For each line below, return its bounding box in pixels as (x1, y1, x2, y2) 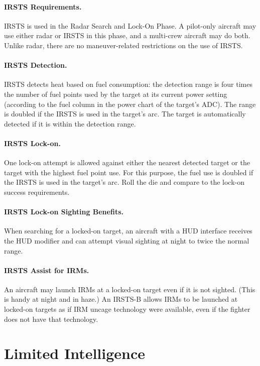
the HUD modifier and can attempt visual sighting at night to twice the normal (4, 235, 249, 246)
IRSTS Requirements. (4, 1, 82, 12)
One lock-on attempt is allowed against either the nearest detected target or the (4, 157, 250, 168)
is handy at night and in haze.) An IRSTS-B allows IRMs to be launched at (4, 294, 238, 304)
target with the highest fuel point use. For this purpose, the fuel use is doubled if (4, 167, 253, 177)
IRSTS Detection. (4, 60, 67, 70)
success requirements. (4, 186, 70, 197)
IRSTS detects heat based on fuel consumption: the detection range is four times (4, 79, 252, 89)
